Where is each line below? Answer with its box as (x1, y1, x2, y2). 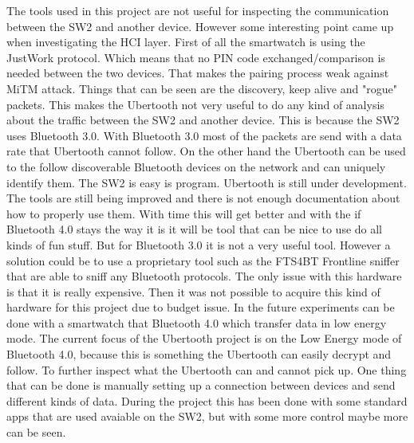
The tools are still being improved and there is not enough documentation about (6, 190, 400, 206)
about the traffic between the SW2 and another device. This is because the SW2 (6, 112, 400, 128)
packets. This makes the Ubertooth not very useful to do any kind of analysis (6, 96, 384, 112)
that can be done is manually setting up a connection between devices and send (6, 377, 396, 394)
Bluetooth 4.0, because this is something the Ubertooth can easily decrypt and (6, 346, 392, 363)
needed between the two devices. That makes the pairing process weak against (6, 65, 389, 81)
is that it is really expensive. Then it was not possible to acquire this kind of (6, 283, 380, 300)
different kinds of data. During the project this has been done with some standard (6, 392, 408, 409)
